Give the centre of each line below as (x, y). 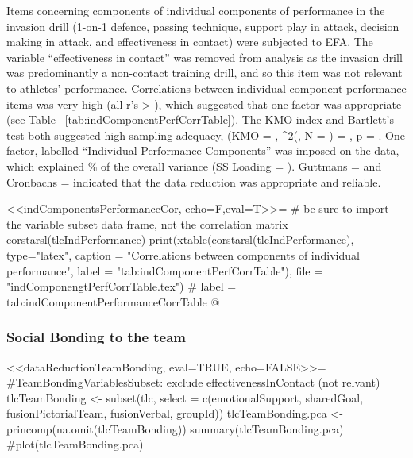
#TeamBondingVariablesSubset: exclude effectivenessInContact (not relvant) (193, 382)
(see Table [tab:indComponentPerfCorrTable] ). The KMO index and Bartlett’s (201, 119)
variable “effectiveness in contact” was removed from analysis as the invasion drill (205, 57)
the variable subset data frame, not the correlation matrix (147, 223)
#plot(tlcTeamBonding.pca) (75, 444)
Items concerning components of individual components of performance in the (196, 10)
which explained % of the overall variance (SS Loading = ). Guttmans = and (194, 165)
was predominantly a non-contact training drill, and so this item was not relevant (205, 73)
